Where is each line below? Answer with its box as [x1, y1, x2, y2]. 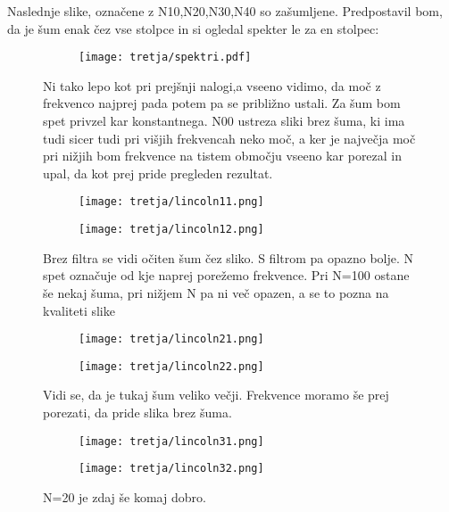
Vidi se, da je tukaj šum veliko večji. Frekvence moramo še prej [43, 385, 389, 404]
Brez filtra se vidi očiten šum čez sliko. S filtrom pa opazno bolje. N [43, 248, 414, 267]
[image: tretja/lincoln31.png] [79, 434, 264, 448]
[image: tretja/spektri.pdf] [79, 51, 252, 64]
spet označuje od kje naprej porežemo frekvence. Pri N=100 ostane [43, 266, 410, 285]
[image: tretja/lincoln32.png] [79, 462, 264, 475]
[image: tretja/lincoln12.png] [79, 223, 264, 236]
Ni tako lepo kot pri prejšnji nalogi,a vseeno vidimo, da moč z [43, 76, 381, 95]
